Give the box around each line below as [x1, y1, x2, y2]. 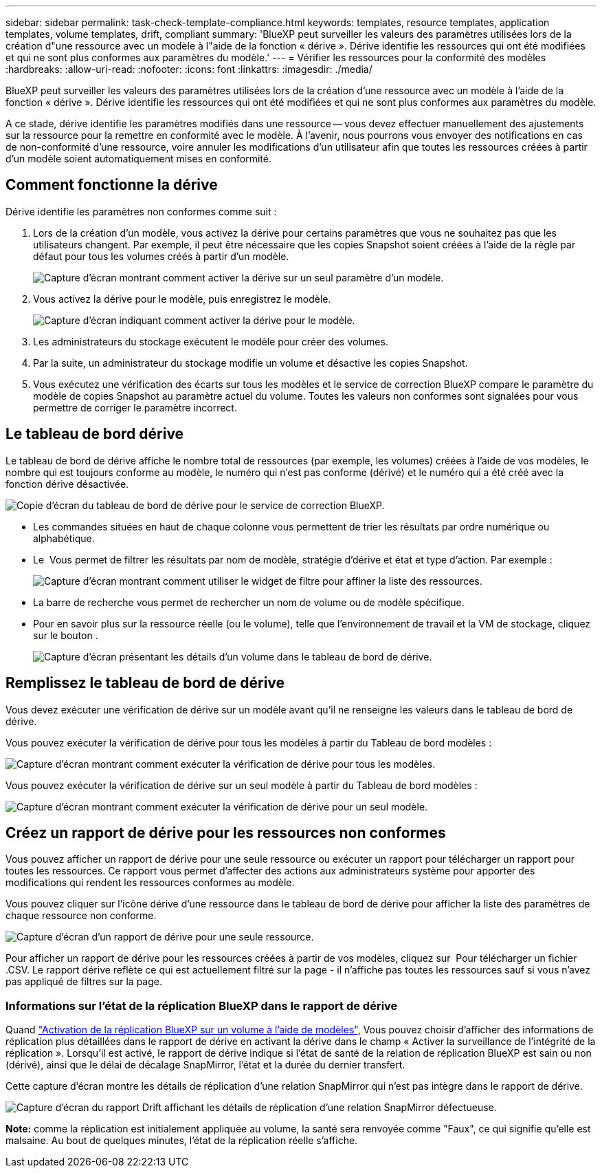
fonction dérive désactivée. [5, 477, 129, 490]
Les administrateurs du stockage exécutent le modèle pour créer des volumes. [33, 335, 388, 347]
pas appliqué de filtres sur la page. [5, 976, 162, 988]
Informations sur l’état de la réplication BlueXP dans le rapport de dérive [5, 998, 398, 1013]
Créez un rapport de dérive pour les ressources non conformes [5, 824, 446, 841]
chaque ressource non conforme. [5, 910, 157, 922]
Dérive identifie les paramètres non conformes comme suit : [5, 205, 277, 217]
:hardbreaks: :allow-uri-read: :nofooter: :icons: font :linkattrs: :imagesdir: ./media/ [5, 63, 372, 75]
